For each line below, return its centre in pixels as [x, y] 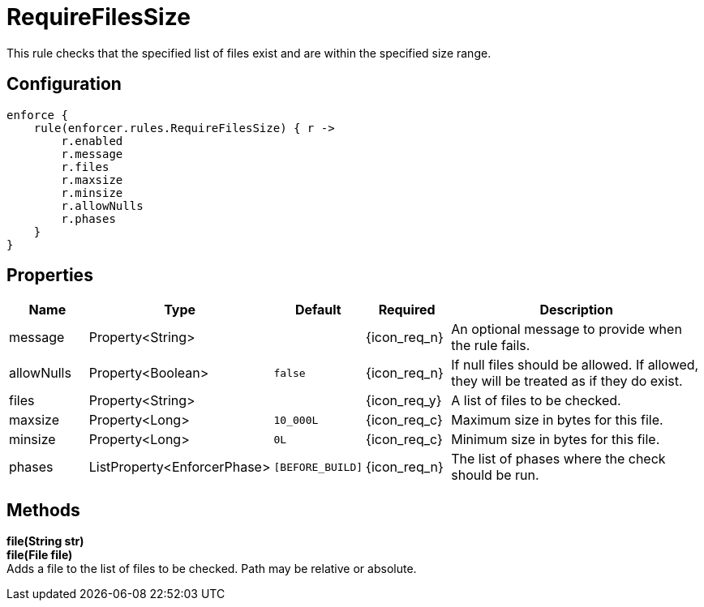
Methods [43, 510]
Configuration [64, 84]
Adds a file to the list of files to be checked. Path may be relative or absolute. [212, 569]
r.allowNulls [102, 205]
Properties [50, 276]
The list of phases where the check [558, 459]
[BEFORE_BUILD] [318, 467]
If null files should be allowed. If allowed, [575, 365]
